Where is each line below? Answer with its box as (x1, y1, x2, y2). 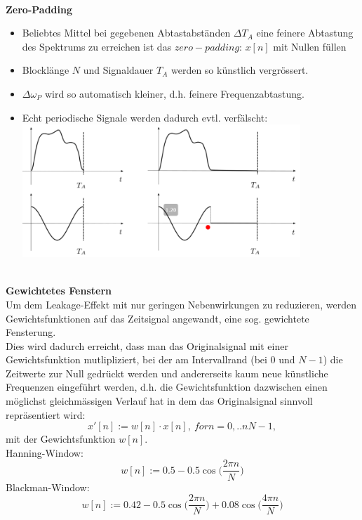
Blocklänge (22, 63, 69, 77)
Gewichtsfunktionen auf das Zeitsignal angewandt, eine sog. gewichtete (6, 311, 309, 325)
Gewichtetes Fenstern (6, 283, 112, 298)
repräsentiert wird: (6, 407, 86, 422)
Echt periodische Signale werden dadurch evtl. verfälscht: (22, 110, 268, 124)
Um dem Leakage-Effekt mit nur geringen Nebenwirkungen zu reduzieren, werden (6, 297, 356, 311)
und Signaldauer (83, 63, 154, 77)
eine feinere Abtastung (256, 25, 354, 40)
